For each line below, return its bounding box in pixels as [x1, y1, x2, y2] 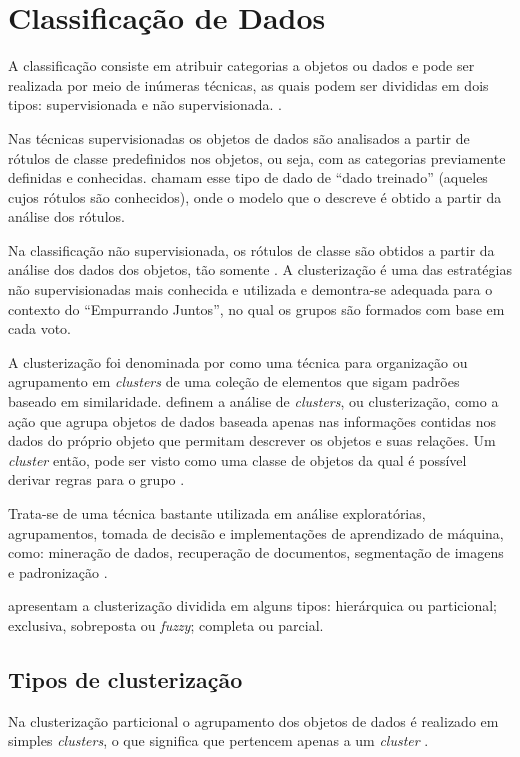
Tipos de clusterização [8, 663, 243, 694]
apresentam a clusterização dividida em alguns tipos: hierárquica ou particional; [8, 595, 497, 616]
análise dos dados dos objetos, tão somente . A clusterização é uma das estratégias [8, 259, 512, 280]
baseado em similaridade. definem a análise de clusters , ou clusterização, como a [8, 391, 499, 412]
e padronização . [8, 561, 108, 582]
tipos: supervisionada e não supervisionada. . [8, 94, 282, 115]
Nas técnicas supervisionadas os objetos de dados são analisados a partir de [8, 127, 470, 148]
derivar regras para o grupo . [8, 469, 185, 490]
